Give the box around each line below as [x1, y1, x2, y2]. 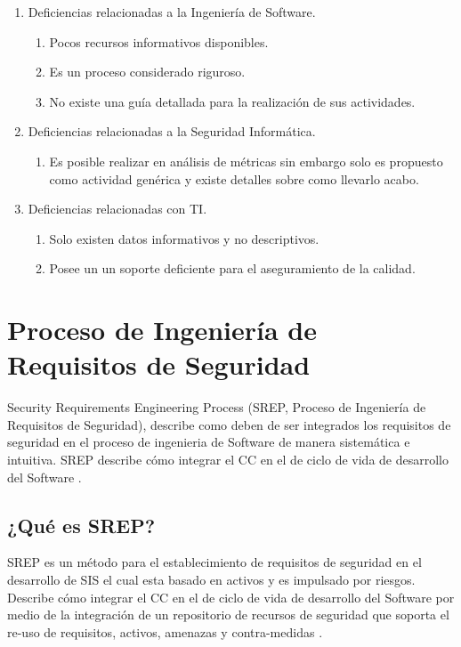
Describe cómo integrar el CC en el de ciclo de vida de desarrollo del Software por [7, 587, 455, 606]
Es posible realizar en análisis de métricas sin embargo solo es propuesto [49, 151, 443, 170]
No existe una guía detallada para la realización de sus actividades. [49, 92, 416, 110]
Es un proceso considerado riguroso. [49, 62, 246, 81]
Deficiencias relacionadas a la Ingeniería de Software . [28, 3, 316, 20]
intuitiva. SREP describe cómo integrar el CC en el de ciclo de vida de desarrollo [7, 450, 449, 469]
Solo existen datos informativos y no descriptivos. [49, 229, 319, 247]
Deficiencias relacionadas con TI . [28, 199, 207, 218]
